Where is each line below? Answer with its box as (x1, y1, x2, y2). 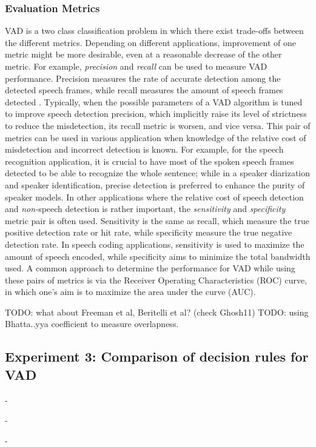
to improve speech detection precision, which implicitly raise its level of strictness (5, 107, 307, 120)
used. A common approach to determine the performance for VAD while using (5, 262, 295, 274)
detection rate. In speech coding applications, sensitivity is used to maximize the (5, 237, 304, 250)
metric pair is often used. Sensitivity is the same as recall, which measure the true (5, 214, 309, 227)
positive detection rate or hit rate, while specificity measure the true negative (5, 226, 292, 239)
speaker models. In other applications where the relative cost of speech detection (5, 190, 304, 203)
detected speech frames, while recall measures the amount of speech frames (5, 84, 283, 96)
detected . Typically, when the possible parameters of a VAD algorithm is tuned (5, 95, 303, 108)
